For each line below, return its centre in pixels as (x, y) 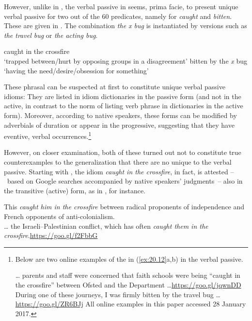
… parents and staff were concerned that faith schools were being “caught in (128, 275)
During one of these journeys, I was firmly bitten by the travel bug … (118, 294)
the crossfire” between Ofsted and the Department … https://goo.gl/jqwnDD (128, 284)
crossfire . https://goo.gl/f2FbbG (51, 235)
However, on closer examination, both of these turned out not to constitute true (123, 152)
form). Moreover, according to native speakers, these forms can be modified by (120, 115)
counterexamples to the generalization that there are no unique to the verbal (118, 161)
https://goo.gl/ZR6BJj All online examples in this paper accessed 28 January (131, 304)
